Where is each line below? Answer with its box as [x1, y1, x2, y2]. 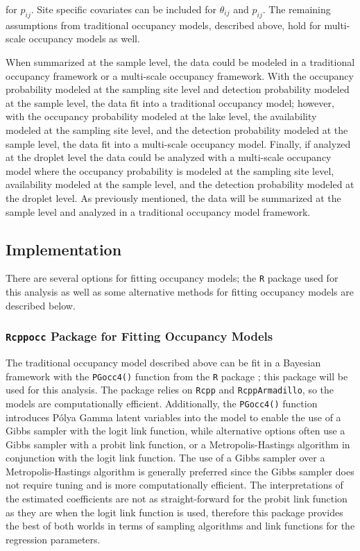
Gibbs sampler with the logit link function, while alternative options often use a [6, 423, 345, 438]
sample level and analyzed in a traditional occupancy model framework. [6, 204, 311, 219]
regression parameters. [6, 532, 101, 546]
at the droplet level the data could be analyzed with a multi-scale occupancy [6, 150, 332, 164]
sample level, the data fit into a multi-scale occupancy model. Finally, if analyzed [6, 136, 351, 151]
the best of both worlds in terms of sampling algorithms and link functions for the [6, 518, 355, 533]
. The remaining [262, 2, 331, 16]
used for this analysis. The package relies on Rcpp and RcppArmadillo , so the [6, 382, 334, 397]
